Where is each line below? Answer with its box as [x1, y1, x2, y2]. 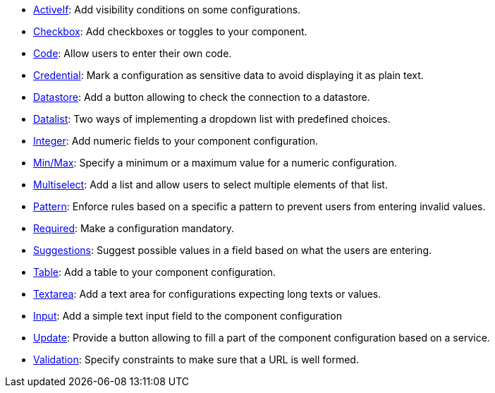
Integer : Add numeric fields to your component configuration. [33, 135, 319, 147]
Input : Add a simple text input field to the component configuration [33, 310, 342, 322]
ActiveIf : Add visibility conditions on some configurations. [33, 4, 301, 16]
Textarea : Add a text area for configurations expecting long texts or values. [33, 288, 381, 300]
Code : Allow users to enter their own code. [33, 47, 232, 59]
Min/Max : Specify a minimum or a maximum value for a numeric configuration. [33, 157, 397, 169]
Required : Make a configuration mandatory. [33, 222, 234, 234]
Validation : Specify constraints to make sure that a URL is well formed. [33, 353, 359, 365]
